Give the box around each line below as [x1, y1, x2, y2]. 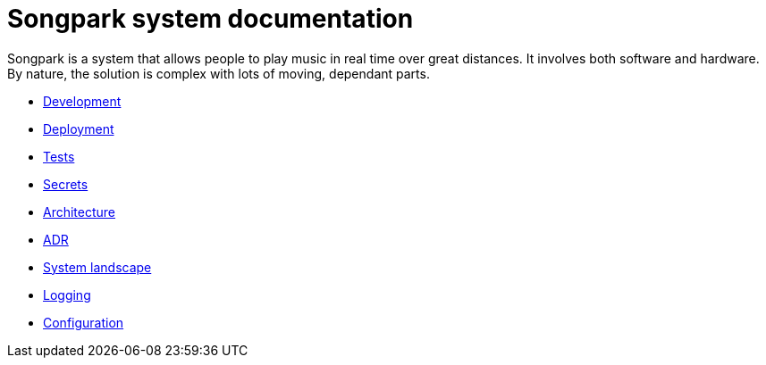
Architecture [43, 203, 116, 220]
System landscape [43, 259, 152, 275]
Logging [43, 286, 91, 303]
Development [43, 93, 122, 109]
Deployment [43, 120, 114, 137]
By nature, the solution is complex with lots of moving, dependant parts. [7, 65, 430, 81]
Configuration [43, 314, 124, 330]
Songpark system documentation [7, 4, 414, 34]
